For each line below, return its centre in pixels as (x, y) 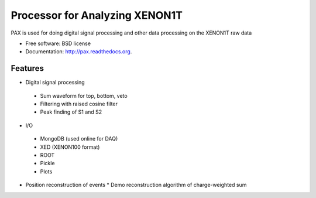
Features (27, 68)
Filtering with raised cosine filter (79, 104)
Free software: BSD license (58, 43)
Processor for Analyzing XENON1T (97, 15)
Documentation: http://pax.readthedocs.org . (79, 52)
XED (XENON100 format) (70, 147)
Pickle (47, 163)
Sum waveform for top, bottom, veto (84, 95)
